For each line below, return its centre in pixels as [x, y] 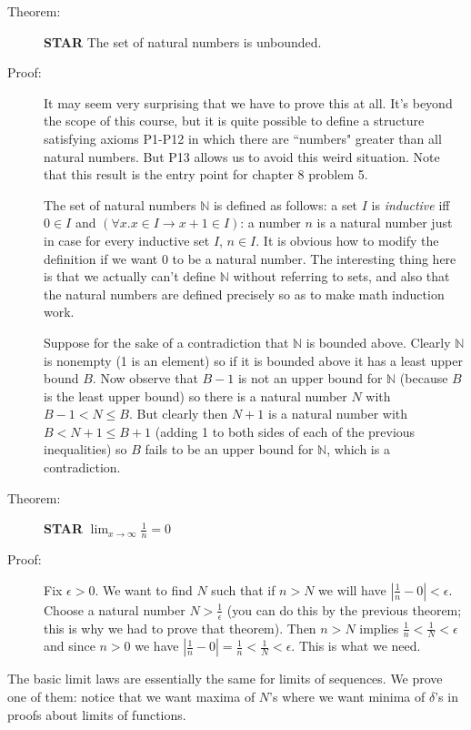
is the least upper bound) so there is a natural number [195, 395]
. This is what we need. [356, 646]
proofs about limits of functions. [97, 714]
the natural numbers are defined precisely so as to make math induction [244, 294]
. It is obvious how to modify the [347, 240]
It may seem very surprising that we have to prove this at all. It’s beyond [248, 102]
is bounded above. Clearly [378, 342]
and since [70, 646]
